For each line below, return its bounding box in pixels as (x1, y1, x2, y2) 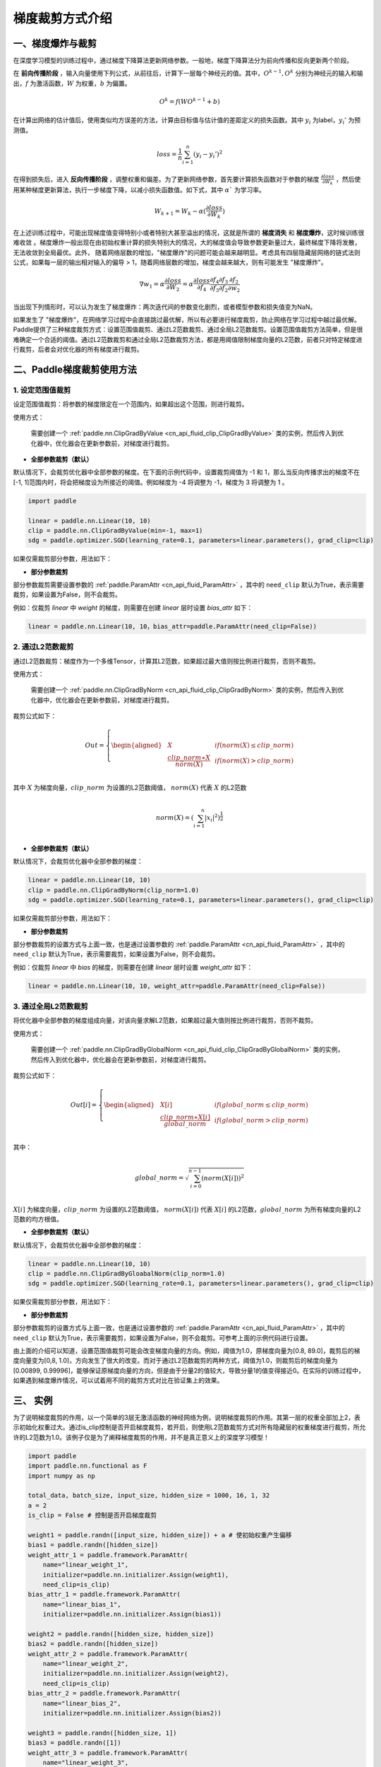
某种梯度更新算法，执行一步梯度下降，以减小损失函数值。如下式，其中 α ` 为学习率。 (18, 186, 266, 194)
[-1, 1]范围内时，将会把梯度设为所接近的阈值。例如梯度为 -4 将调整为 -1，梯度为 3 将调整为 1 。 (13, 478, 289, 486)
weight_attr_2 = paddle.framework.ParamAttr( (28, 1650, 188, 1657)
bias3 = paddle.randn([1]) (28, 1739, 121, 1747)
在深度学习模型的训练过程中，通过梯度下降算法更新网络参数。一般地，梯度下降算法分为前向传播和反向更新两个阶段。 (13, 57, 353, 65)
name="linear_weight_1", (42, 1561, 129, 1569)
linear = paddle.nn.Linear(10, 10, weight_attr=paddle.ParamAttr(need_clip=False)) (28, 982, 326, 990)
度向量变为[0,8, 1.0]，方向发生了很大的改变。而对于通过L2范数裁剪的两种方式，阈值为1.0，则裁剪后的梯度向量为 (13, 1356, 338, 1365)
